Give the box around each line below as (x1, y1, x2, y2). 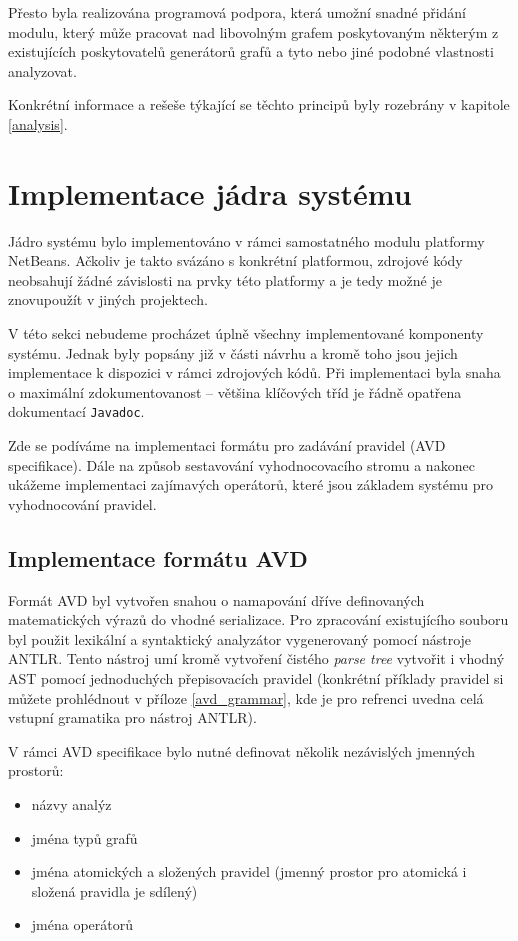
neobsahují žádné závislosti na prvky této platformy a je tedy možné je (8, 269, 442, 290)
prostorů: (8, 760, 64, 781)
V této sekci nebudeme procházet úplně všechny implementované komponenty (8, 323, 484, 344)
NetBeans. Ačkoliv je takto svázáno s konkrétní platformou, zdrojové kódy (8, 250, 463, 271)
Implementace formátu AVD (8, 542, 308, 573)
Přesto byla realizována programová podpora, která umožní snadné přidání (8, 2, 467, 22)
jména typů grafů (31, 827, 138, 848)
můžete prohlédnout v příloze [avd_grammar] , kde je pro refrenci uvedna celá (8, 687, 484, 708)
